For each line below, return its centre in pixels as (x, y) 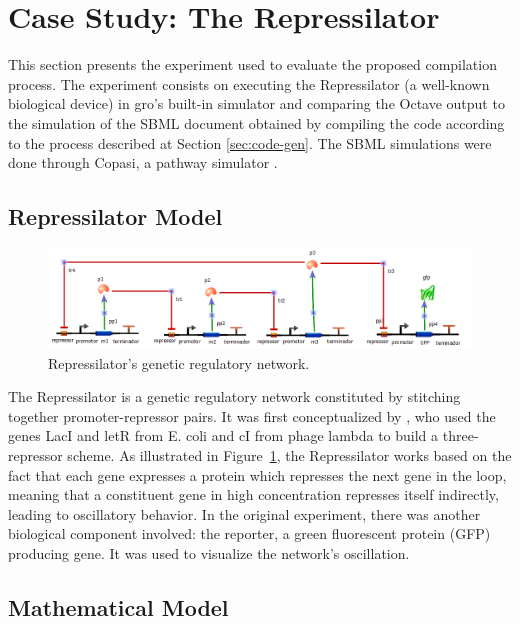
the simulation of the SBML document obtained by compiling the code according (256, 122)
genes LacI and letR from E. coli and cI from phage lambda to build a (223, 435)
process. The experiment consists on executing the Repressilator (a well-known (249, 83)
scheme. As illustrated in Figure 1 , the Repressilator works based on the (289, 455)
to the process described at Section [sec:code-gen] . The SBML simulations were (250, 142)
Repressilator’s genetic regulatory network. (179, 362)
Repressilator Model (115, 216)
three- (460, 435)
